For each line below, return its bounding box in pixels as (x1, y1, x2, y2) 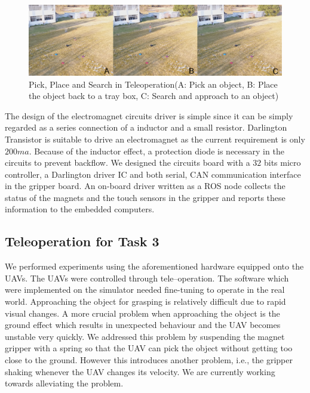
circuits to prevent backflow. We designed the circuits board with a (5, 156, 250, 169)
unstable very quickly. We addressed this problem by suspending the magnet (5, 330, 285, 342)
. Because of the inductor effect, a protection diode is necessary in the (29, 144, 284, 157)
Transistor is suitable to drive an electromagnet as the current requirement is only (5, 132, 305, 145)
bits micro (263, 156, 301, 169)
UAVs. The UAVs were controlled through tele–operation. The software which (5, 271, 289, 284)
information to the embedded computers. (5, 203, 155, 215)
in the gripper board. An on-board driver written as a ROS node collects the (5, 180, 286, 192)
